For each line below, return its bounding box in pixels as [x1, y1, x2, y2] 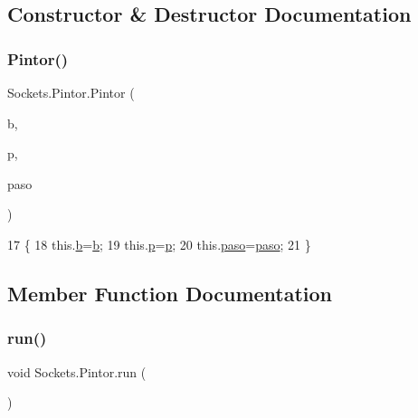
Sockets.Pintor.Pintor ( [7, 83, 135, 101]
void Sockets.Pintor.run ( [7, 362, 147, 381]
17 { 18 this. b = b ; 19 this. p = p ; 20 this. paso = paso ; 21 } [7, 234, 311, 253]
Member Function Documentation [7, 279, 333, 307]
